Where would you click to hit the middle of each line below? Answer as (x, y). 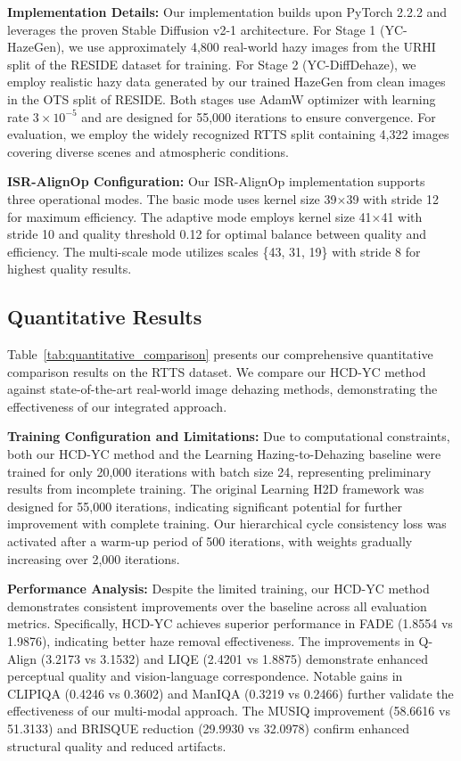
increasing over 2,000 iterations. (94, 558)
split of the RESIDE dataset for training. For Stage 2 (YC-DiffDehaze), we (212, 64)
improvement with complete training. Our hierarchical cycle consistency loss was (227, 524)
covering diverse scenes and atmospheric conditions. (148, 151)
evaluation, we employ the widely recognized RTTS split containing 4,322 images (228, 134)
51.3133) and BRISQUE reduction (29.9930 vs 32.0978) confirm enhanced (209, 728)
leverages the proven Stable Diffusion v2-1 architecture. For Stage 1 (192, 29)
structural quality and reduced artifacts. (117, 745)
